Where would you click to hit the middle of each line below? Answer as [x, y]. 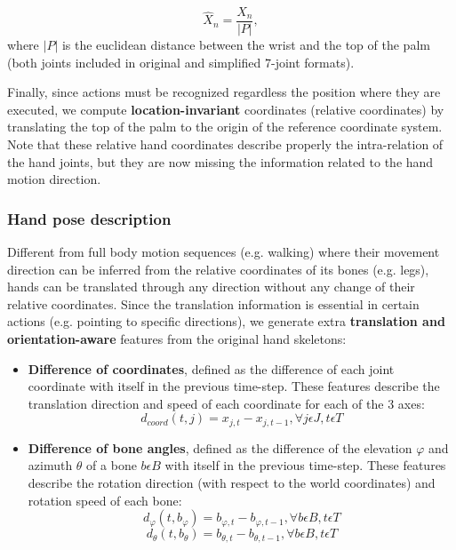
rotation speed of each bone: [105, 500]
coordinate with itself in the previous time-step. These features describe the [234, 386]
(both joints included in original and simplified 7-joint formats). [181, 62]
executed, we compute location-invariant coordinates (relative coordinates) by [226, 109]
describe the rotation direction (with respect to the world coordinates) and [232, 483]
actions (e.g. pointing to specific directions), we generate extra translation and [226, 321]
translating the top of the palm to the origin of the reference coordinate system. [225, 127]
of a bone [112, 465]
